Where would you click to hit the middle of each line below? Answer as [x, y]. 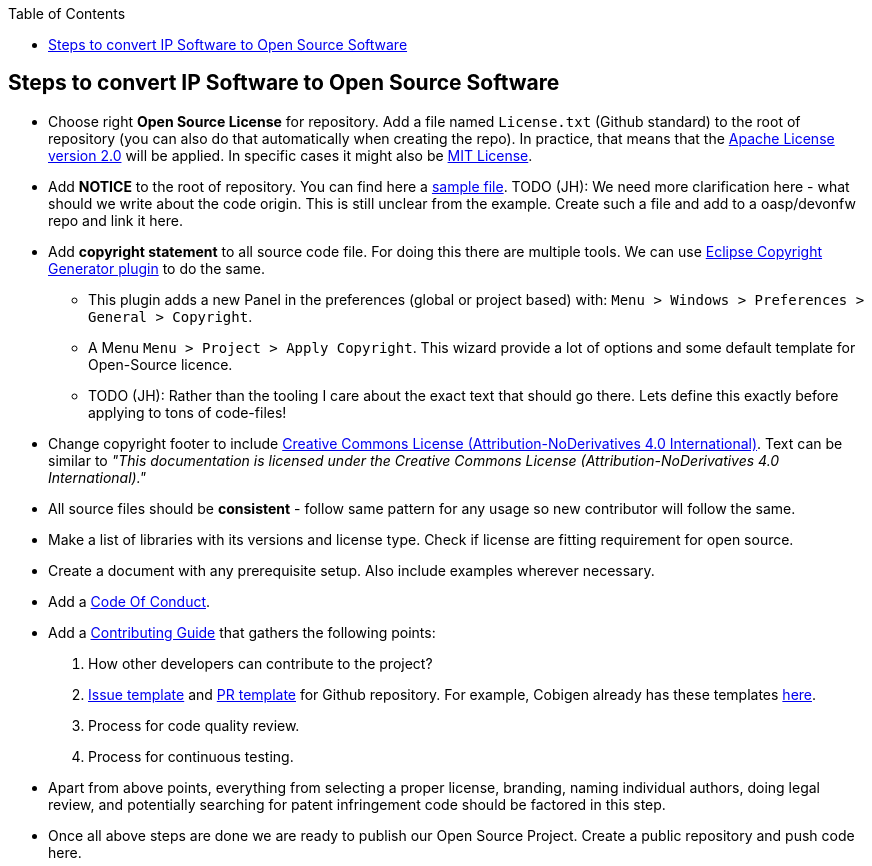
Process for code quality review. [194, 725]
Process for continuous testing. [191, 756]
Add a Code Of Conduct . [129, 601]
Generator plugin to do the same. [157, 268]
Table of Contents [67, 13]
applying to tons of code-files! [187, 412]
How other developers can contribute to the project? [260, 663]
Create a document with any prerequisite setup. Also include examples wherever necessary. [351, 570]
